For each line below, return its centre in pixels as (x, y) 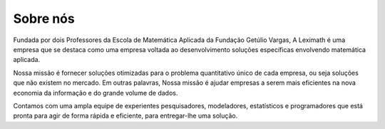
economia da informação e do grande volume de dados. (96, 93)
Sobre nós (44, 19)
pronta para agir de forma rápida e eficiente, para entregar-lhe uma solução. (125, 116)
